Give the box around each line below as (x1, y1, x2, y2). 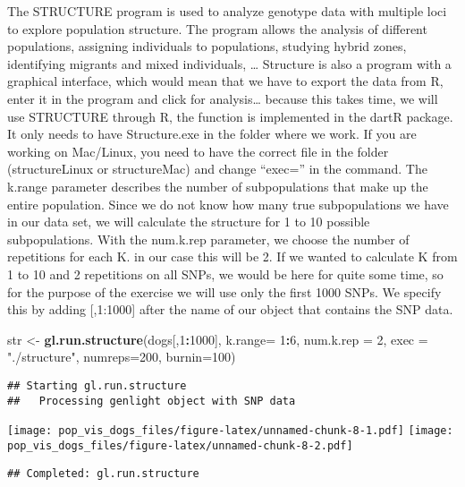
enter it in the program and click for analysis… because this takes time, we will (7, 89, 438, 107)
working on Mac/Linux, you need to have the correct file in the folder (7, 141, 389, 160)
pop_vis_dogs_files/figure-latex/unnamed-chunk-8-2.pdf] (7, 439, 353, 452)
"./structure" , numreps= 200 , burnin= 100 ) (7, 347, 236, 366)
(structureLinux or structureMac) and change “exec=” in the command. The (7, 159, 427, 178)
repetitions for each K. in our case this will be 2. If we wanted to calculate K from (7, 247, 458, 266)
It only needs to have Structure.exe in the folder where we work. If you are (7, 124, 417, 143)
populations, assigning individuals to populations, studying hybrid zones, (7, 37, 407, 56)
